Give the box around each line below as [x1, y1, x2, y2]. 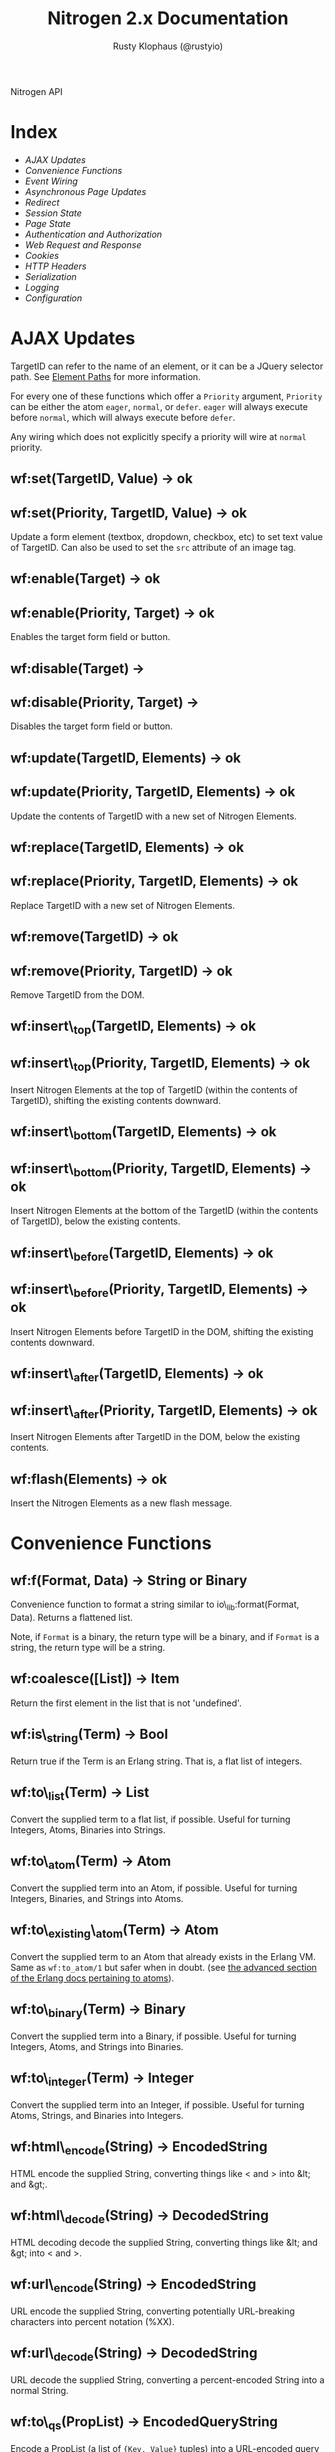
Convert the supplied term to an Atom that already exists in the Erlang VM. [10, 1950, 317, 1962]
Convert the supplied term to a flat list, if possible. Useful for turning [10, 1813, 291, 1825]
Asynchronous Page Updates [24, 185, 147, 197]
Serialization [24, 270, 77, 282]
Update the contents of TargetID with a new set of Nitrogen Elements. [10, 810, 297, 822]
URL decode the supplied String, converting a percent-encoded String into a [10, 2373, 325, 2386]
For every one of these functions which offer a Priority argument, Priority [10, 390, 323, 402]
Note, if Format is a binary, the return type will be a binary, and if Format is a [10, 1630, 320, 1642]
